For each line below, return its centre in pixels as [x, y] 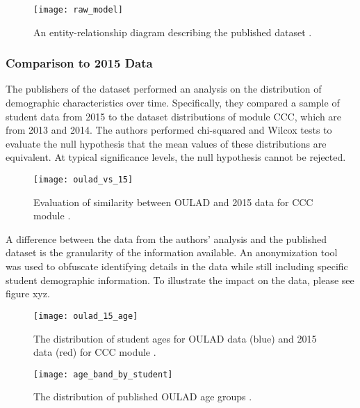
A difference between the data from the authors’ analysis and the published [166, 238]
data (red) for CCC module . [95, 352]
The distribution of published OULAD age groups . [143, 397]
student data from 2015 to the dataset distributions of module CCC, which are [174, 116]
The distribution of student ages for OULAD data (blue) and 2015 [175, 338]
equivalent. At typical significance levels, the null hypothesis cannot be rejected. [176, 157]
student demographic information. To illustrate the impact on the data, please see [180, 280]
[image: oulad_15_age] [86, 316]
